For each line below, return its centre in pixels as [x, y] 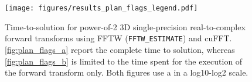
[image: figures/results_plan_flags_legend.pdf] [101, 8]
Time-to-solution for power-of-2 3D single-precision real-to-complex [125, 26]
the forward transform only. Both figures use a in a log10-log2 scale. [127, 72]
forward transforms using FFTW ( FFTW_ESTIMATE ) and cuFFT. [118, 38]
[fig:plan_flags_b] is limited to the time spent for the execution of [124, 61]
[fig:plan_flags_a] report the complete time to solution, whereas [120, 49]
